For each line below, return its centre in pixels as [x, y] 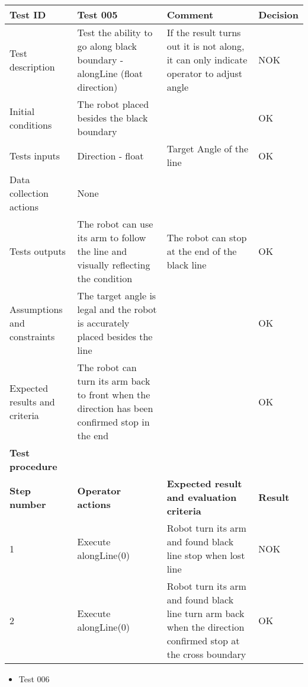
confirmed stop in [113, 422]
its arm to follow [112, 237]
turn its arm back [114, 381]
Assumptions [36, 309]
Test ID [28, 15]
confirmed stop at [203, 640]
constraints [32, 336]
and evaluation [202, 497]
